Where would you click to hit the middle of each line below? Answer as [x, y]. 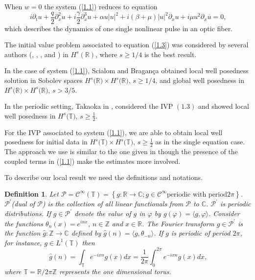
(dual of [23, 204]
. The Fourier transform [178, 223]
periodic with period [197, 194]
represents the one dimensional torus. [115, 271]
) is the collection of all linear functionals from [113, 204]
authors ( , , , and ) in [36, 54]
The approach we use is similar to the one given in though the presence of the [121, 151]
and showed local [223, 106]
